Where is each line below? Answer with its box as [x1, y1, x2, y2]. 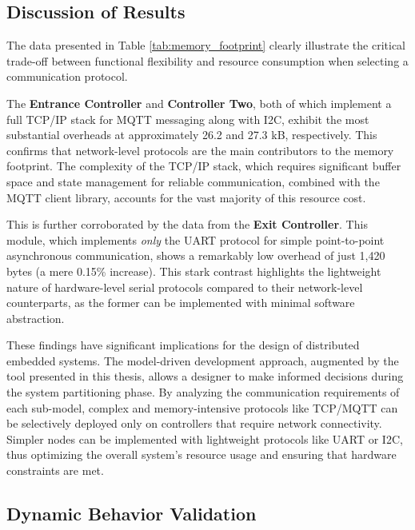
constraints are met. [6, 462, 104, 479]
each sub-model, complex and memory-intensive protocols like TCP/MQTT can [6, 399, 398, 416]
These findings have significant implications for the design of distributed [6, 337, 360, 353]
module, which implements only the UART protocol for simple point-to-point [6, 231, 385, 248]
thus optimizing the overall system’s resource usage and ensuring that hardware [6, 446, 397, 463]
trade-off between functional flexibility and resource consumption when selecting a [6, 52, 409, 69]
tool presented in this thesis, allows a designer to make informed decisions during [6, 368, 404, 385]
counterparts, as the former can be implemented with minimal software [6, 294, 355, 311]
